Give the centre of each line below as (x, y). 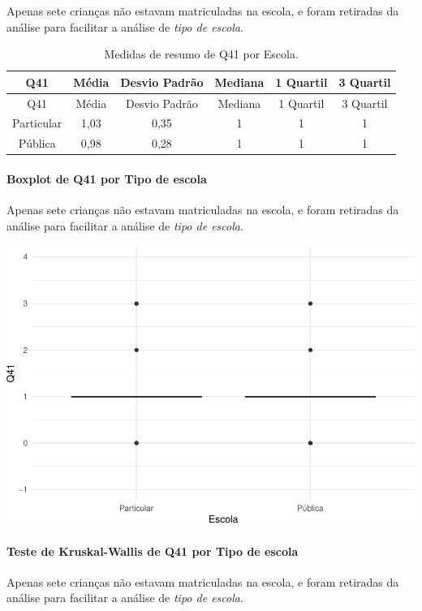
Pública (37, 143)
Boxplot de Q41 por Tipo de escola (107, 179)
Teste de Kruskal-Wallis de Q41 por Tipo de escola (153, 551)
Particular (37, 123)
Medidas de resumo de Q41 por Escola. (201, 54)
